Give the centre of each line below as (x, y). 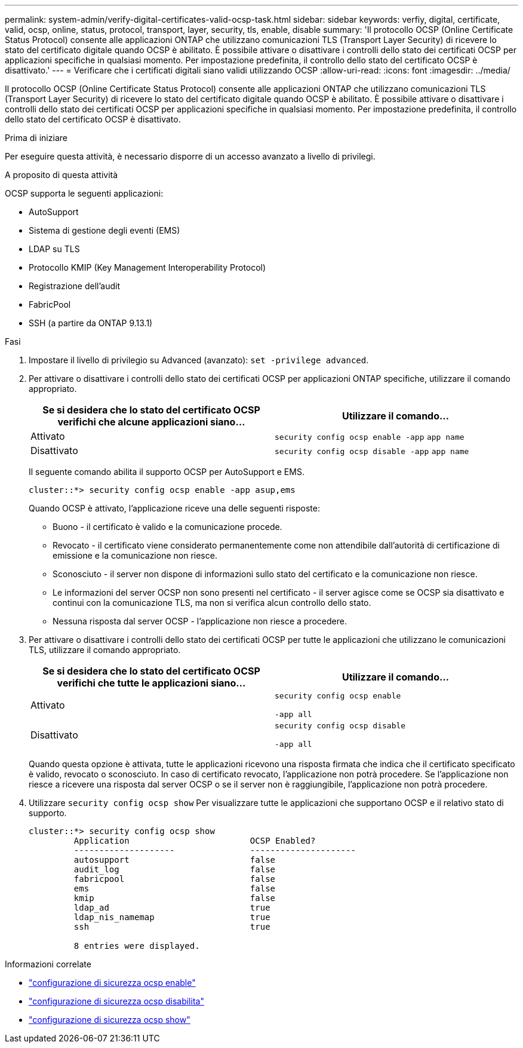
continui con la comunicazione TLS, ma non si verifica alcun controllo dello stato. (212, 603)
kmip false (175, 898)
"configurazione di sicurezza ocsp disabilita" (116, 1001)
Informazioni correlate (48, 964)
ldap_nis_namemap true (172, 917)
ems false (175, 888)
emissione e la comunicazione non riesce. (135, 555)
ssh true (172, 927)
